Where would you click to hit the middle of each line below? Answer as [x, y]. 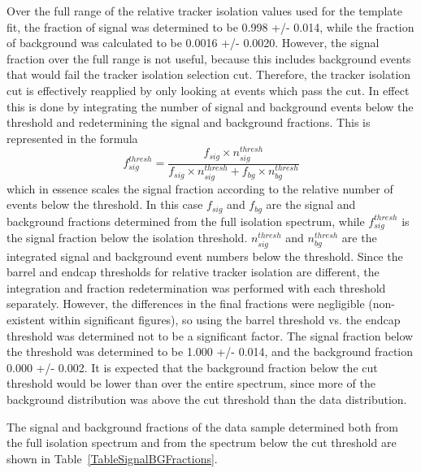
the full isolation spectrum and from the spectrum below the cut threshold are [202, 443]
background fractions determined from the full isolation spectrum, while [186, 221]
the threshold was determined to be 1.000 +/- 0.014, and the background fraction [210, 351]
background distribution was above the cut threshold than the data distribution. [207, 399]
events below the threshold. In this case [105, 204]
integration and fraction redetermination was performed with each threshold [196, 287]
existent [26, 319]
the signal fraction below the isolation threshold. [127, 238]
